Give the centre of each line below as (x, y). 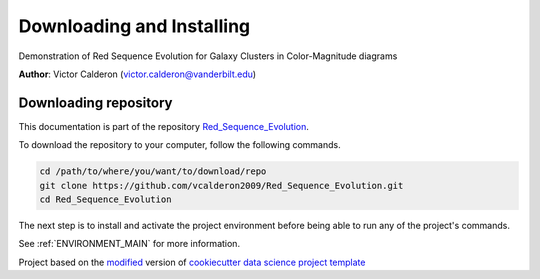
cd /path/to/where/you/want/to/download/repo (153, 171)
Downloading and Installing (134, 26)
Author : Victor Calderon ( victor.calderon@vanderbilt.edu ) (137, 74)
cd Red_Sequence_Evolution (105, 199)
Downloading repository (95, 102)
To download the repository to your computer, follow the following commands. (179, 145)
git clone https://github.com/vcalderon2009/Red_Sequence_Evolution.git (221, 185)
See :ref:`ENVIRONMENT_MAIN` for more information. (129, 244)
